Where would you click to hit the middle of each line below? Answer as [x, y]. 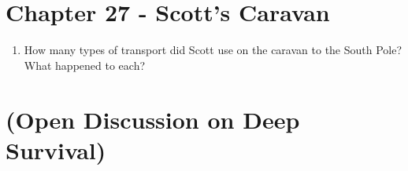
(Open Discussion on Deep [153, 119]
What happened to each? [85, 65]
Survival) [56, 149]
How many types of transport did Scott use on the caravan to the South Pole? [213, 50]
